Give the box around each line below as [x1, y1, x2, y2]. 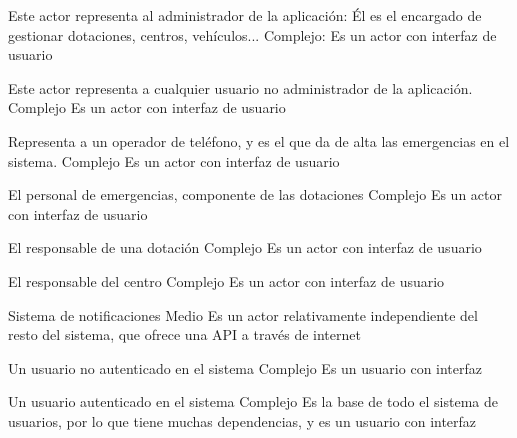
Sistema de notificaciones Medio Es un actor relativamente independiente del [8, 304, 478, 325]
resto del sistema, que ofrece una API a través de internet [8, 324, 361, 345]
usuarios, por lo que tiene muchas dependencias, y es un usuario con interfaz [8, 410, 477, 431]
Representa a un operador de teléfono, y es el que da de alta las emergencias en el [8, 130, 510, 151]
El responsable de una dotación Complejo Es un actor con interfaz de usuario [8, 237, 482, 258]
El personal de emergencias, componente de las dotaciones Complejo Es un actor [8, 184, 502, 205]
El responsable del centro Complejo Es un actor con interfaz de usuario [8, 270, 445, 291]
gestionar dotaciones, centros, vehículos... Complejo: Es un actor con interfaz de [8, 24, 497, 45]
